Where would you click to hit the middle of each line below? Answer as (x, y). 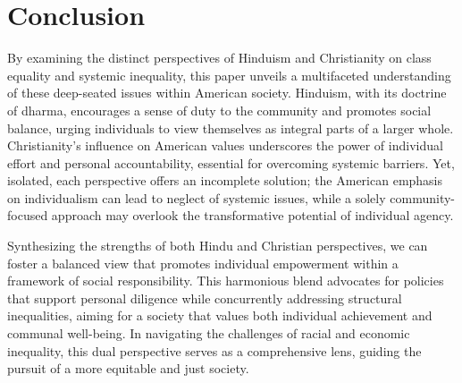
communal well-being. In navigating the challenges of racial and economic (209, 333)
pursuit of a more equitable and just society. (128, 368)
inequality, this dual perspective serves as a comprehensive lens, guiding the (214, 350)
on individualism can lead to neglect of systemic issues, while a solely (197, 197)
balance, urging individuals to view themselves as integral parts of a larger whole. (231, 128)
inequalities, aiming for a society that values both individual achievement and (220, 315)
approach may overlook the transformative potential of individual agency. (252, 215)
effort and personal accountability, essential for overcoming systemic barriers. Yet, (231, 162)
